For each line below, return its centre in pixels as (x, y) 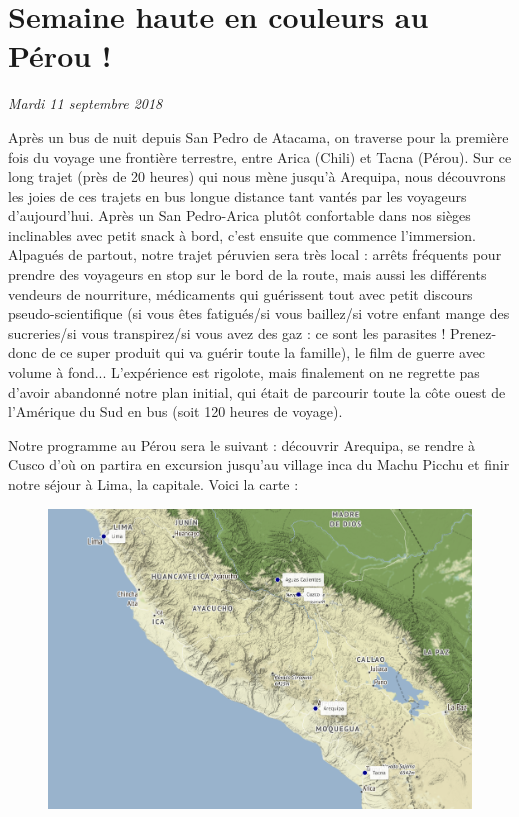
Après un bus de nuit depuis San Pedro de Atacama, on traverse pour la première (258, 136)
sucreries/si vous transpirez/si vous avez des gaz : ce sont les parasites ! (227, 332)
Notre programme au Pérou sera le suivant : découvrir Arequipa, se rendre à (242, 444)
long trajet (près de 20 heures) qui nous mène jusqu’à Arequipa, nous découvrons (257, 176)
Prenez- (473, 332)
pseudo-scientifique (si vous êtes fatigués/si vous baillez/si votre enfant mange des (259, 313)
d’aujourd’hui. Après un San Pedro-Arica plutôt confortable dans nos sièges (239, 215)
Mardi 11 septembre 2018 (85, 103)
